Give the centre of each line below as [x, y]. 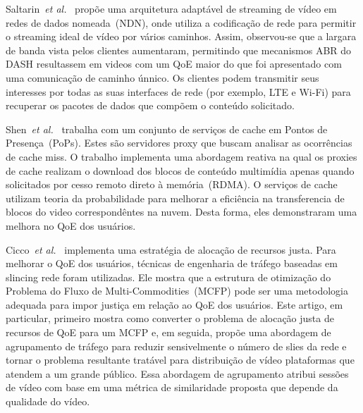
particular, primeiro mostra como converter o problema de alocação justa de [170, 318]
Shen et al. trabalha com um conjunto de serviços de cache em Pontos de [167, 129]
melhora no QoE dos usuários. [71, 225]
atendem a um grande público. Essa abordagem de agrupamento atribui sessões [177, 373]
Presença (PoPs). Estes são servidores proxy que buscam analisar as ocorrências [179, 143]
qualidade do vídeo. [48, 401]
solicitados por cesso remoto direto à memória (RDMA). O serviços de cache [172, 184]
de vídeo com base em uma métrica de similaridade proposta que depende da [172, 387]
